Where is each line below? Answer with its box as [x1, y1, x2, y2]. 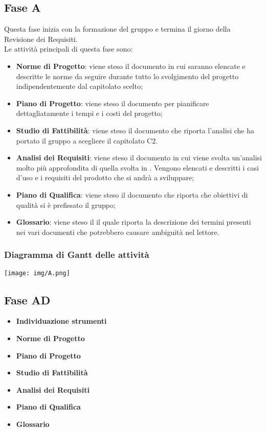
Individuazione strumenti [16, 316, 107, 326]
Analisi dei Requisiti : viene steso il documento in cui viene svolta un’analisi [16, 152, 262, 163]
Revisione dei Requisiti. [4, 33, 78, 44]
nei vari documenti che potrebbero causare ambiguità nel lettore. [16, 226, 219, 237]
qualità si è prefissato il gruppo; [16, 199, 116, 210]
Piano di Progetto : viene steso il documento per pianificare [16, 98, 209, 108]
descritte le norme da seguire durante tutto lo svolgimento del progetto [16, 70, 239, 81]
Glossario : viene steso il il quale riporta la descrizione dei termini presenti [16, 217, 251, 227]
